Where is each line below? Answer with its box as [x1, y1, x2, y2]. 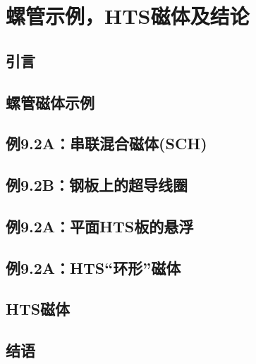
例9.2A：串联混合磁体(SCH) [6, 132, 207, 154]
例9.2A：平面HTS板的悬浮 [6, 215, 194, 237]
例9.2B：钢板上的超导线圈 [6, 174, 188, 196]
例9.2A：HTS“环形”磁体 [6, 256, 181, 278]
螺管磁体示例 [6, 91, 95, 113]
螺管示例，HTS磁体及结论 [6, 1, 250, 30]
